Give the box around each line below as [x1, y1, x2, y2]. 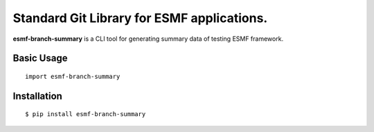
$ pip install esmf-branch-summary [25, 111, 146, 118]
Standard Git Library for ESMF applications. [12, 10, 268, 26]
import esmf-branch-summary [25, 73, 121, 80]
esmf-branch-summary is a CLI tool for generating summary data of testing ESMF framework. [12, 35, 284, 43]
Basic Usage [12, 53, 68, 64]
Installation [12, 90, 62, 102]
